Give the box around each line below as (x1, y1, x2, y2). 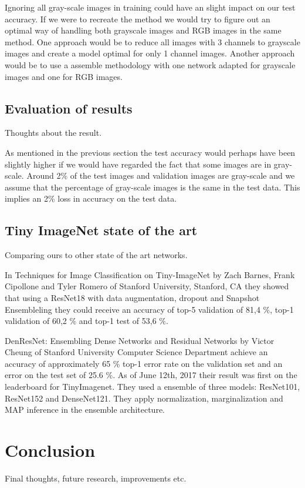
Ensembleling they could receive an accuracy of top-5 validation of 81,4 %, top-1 (5, 303, 294, 315)
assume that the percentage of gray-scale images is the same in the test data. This (5, 181, 300, 193)
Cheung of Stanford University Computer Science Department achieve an (5, 346, 268, 358)
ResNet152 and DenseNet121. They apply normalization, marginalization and (5, 392, 283, 404)
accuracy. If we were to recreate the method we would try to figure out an (5, 12, 270, 25)
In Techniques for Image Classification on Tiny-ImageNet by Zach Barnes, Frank (5, 268, 295, 280)
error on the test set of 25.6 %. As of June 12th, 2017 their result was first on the (5, 369, 297, 381)
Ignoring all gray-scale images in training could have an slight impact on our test (5, 1, 296, 13)
